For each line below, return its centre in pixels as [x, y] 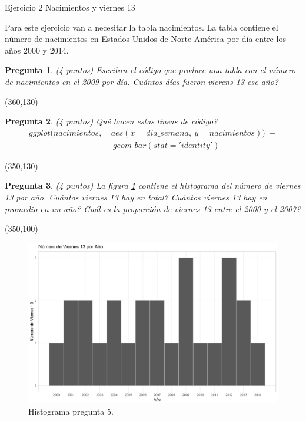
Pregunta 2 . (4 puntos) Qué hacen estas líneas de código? [111, 121]
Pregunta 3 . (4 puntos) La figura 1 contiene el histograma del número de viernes [153, 185]
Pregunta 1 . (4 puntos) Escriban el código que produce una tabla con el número [150, 70]
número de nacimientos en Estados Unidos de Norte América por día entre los [145, 39]
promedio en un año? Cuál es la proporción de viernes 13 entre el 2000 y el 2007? [153, 208]
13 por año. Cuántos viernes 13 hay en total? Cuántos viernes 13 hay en [136, 197]
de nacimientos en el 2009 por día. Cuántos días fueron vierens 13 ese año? [142, 81]
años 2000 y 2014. [37, 50]
